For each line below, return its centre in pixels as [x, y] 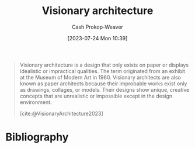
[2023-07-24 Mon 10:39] [97, 38]
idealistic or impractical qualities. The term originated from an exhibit [102, 71]
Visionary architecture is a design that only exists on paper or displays [104, 65]
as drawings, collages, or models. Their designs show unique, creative [105, 89]
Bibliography [37, 137]
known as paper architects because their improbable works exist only [103, 84]
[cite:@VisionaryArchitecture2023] [61, 113]
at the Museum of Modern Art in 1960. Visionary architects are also [100, 77]
